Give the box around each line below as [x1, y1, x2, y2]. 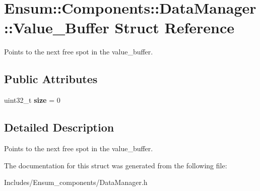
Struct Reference [114, 17, 235, 38]
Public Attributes [4, 71, 98, 87]
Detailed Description [4, 119, 114, 135]
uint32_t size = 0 [4, 95, 60, 105]
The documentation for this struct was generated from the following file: [4, 160, 227, 170]
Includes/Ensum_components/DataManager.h [4, 177, 148, 187]
